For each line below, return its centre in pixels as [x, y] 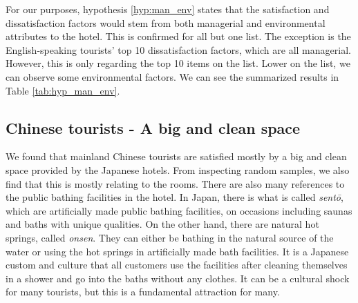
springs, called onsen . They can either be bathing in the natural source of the [170, 237]
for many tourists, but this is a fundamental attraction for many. [143, 292]
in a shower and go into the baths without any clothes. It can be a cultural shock [178, 278]
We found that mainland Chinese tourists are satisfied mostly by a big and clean [176, 156]
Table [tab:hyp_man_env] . [63, 90]
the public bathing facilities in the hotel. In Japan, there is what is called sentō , [175, 197]
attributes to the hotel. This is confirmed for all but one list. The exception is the [178, 36]
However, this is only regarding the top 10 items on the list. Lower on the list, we [178, 63]
